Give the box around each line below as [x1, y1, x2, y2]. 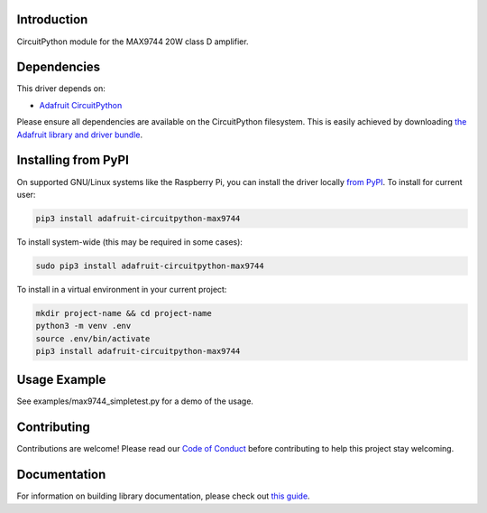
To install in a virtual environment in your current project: [16, 284, 227, 294]
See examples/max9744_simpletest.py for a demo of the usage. [16, 396, 254, 406]
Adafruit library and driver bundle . [16, 129, 143, 140]
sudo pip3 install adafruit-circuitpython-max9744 [35, 260, 265, 271]
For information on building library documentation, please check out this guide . [16, 490, 310, 501]
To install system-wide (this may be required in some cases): [16, 236, 243, 247]
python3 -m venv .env [35, 321, 132, 331]
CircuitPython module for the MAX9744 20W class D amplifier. [16, 36, 249, 47]
